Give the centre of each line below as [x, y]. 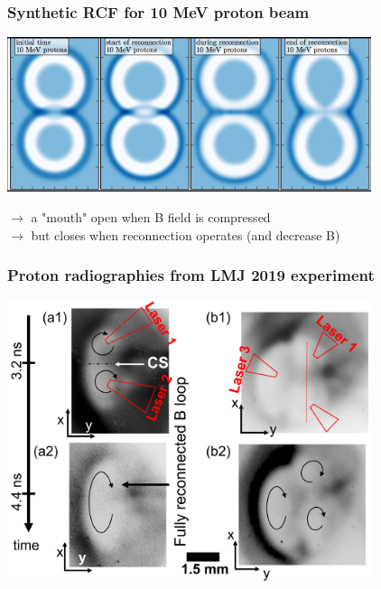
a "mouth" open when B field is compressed [151, 217]
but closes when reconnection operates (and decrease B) [186, 234]
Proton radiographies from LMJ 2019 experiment [191, 275]
